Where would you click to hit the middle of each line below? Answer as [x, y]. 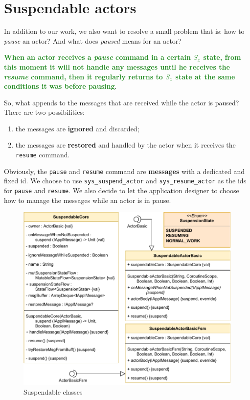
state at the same [205, 76]
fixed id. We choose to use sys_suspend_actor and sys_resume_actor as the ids [125, 181]
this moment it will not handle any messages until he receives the [117, 66]
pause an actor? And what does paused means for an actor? [93, 40]
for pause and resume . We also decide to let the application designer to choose [122, 190]
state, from [222, 57]
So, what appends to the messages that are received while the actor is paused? [122, 102]
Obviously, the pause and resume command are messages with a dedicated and [125, 171]
